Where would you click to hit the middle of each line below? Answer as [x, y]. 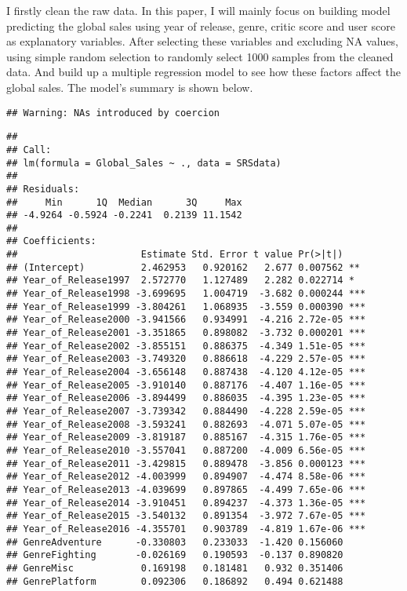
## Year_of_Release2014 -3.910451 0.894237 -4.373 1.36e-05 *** [186, 503]
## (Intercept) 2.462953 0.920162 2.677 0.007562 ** [184, 267]
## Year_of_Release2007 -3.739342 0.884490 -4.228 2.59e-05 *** [186, 411]
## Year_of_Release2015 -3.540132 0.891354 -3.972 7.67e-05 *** [186, 516]
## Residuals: [43, 189]
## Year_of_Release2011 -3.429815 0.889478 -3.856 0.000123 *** [186, 463]
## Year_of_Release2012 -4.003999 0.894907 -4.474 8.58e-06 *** [186, 477]
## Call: [29, 150]
